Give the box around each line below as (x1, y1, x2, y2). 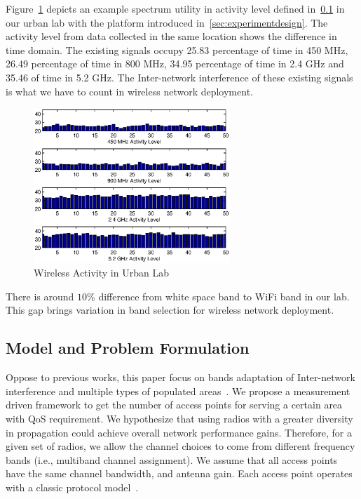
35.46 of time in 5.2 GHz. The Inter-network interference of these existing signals (6, 69, 353, 84)
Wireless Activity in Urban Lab (34, 265, 169, 280)
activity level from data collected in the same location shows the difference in (6, 29, 337, 44)
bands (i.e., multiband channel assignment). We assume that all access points (6, 452, 338, 467)
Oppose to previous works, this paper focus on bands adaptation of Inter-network (6, 370, 355, 385)
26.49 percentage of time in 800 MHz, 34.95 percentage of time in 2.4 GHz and (6, 56, 344, 71)
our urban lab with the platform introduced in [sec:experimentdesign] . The (6, 15, 328, 29)
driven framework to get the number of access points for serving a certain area (6, 397, 343, 412)
